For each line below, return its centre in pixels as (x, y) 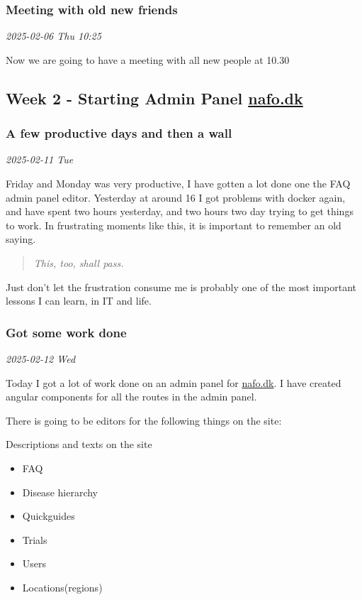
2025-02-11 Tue (40, 159)
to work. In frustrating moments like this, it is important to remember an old (174, 225)
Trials (35, 539)
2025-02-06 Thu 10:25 (53, 36)
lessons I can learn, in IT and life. (79, 301)
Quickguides (49, 516)
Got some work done (66, 332)
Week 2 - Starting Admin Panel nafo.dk (154, 98)
